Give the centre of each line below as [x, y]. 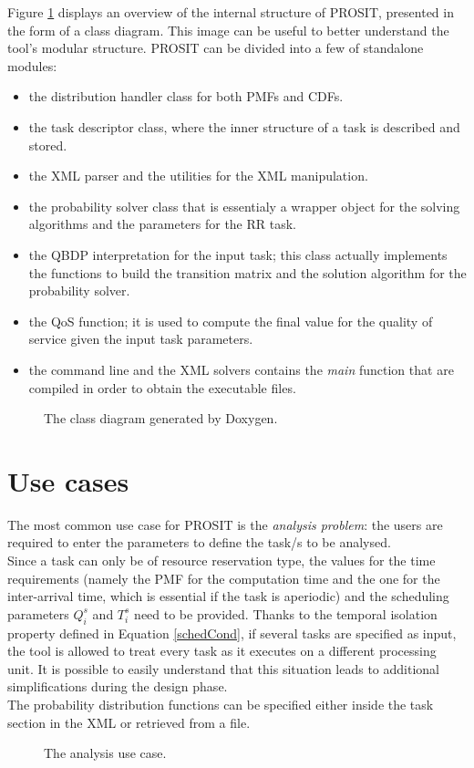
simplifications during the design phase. [118, 686]
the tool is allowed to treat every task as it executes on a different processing [222, 651]
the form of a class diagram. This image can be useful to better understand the [228, 30]
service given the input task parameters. [141, 339]
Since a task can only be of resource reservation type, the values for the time [222, 560]
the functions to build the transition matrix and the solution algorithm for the [247, 272]
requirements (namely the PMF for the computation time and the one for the [224, 578]
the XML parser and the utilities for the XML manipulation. [198, 176]
